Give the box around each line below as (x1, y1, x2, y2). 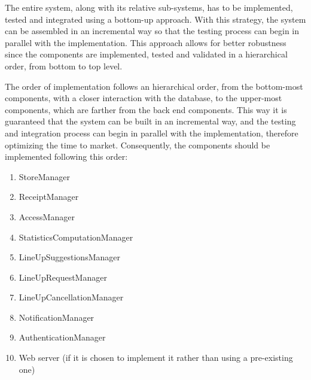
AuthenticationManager (19, 331, 106, 343)
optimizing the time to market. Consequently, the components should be (5, 138, 270, 151)
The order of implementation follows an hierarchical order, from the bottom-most (5, 80, 303, 92)
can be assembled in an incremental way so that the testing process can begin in (5, 25, 300, 37)
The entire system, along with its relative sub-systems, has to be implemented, (5, 1, 293, 13)
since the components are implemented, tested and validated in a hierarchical (5, 48, 288, 60)
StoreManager (19, 170, 71, 183)
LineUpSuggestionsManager (19, 251, 120, 263)
